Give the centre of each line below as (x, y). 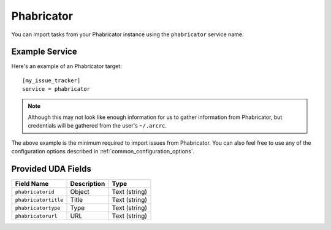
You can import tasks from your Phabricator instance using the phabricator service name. (127, 34)
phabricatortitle (39, 200)
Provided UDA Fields (51, 169)
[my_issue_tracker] (51, 80)
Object (80, 192)
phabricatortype (38, 208)
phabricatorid (35, 192)
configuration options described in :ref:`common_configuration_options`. (103, 151)
